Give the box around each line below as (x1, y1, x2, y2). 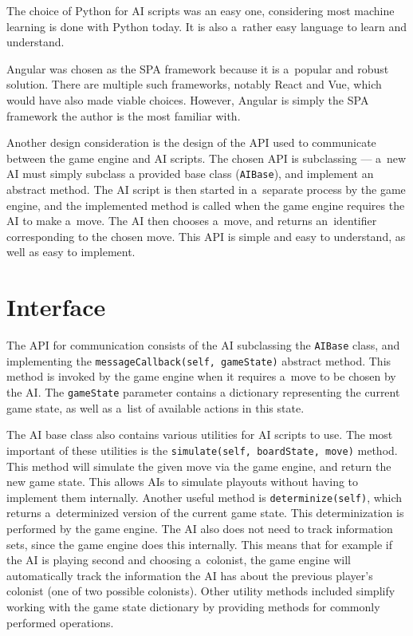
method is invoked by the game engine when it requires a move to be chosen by (6, 368, 396, 385)
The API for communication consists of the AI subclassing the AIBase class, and (6, 337, 400, 354)
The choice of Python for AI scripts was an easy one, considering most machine (6, 2, 395, 18)
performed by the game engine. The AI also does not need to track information (6, 519, 393, 536)
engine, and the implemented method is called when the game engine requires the (6, 196, 405, 213)
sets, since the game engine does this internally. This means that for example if (6, 535, 392, 552)
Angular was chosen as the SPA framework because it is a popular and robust (6, 60, 389, 77)
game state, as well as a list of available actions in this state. (6, 399, 305, 416)
